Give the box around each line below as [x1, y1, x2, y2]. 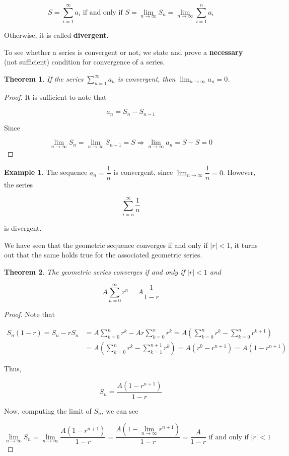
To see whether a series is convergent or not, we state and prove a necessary [4, 46, 243, 57]
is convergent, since [113, 167, 173, 177]
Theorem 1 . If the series [4, 73, 84, 84]
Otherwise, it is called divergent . [4, 30, 109, 40]
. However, [223, 167, 256, 177]
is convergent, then [117, 73, 176, 84]
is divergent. [4, 222, 42, 233]
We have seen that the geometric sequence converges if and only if [4, 239, 208, 250]
